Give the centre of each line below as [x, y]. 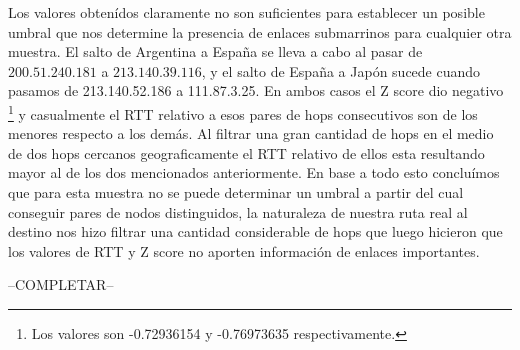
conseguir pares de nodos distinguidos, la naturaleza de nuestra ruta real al [238, 211]
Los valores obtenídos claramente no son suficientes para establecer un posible [246, 12]
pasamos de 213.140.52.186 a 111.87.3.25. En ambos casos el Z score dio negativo [256, 90]
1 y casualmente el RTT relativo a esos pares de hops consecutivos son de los [243, 112]
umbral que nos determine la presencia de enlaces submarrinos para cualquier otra [260, 31]
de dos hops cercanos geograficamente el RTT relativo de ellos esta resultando [246, 152]
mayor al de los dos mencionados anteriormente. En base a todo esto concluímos [254, 172]
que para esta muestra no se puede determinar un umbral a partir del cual [236, 192]
